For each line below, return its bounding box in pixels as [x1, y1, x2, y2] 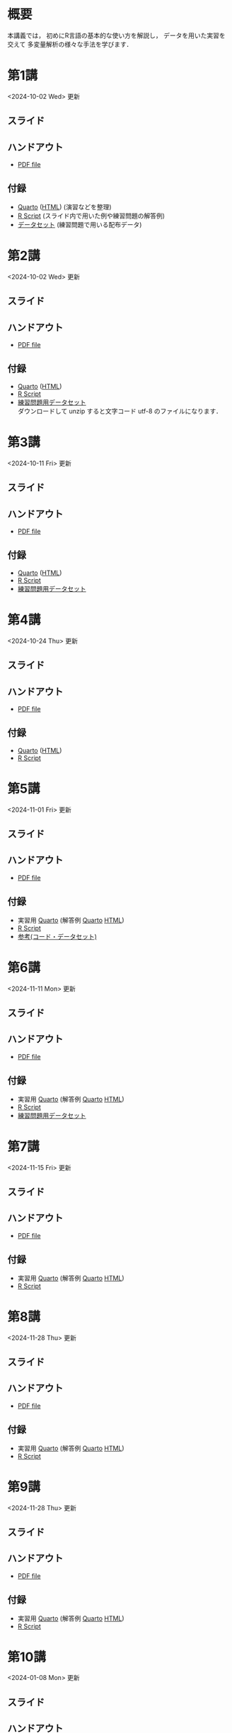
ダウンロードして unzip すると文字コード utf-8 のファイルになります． [17, 407, 223, 415]
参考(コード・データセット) [17, 932, 98, 940]
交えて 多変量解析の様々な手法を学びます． [7, 40, 133, 48]
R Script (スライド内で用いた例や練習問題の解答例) [17, 211, 165, 220]
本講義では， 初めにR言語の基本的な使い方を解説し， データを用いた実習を [7, 31, 226, 40]
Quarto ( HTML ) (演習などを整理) [17, 202, 112, 211]
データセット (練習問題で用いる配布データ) [17, 220, 142, 228]
